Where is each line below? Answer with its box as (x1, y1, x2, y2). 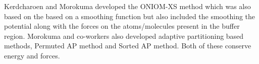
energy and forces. (4, 50, 60, 60)
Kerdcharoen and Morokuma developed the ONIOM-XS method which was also (4, 1, 251, 11)
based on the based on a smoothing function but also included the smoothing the (4, 11, 255, 21)
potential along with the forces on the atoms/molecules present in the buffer (4, 21, 240, 31)
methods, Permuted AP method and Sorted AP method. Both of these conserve (4, 40, 251, 51)
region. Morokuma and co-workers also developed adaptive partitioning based (4, 30, 244, 41)
